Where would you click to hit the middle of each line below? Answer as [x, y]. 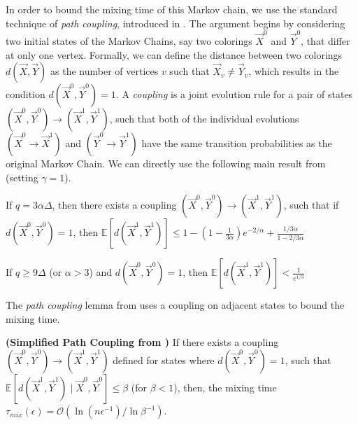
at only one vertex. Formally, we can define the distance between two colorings [174, 54]
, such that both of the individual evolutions [204, 119]
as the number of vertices [105, 71]
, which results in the [294, 71]
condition [26, 94]
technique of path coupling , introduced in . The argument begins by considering [176, 23]
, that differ [325, 40]
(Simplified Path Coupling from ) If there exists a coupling [142, 342]
